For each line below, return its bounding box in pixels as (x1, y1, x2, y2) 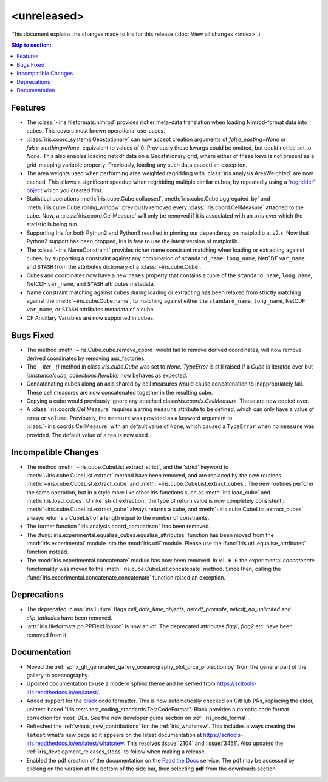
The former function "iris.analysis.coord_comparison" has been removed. (26, 523, 211, 530)
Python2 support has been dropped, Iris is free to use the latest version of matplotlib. (26, 238, 239, 245)
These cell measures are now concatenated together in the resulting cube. (26, 389, 213, 396)
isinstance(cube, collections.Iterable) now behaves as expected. (26, 372, 188, 379)
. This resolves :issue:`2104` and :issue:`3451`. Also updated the (123, 739, 284, 747)
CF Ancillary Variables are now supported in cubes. (26, 314, 155, 322)
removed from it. (26, 631, 68, 638)
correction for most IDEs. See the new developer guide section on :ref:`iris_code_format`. (26, 714, 249, 721)
